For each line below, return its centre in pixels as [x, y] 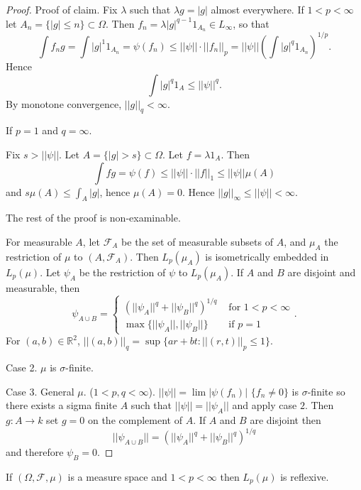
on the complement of [135, 419]
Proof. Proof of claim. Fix [62, 9]
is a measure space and [117, 476]
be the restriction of [122, 272]
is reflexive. [305, 476]
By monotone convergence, [64, 103]
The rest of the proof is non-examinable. [93, 218]
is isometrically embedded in [267, 256]
